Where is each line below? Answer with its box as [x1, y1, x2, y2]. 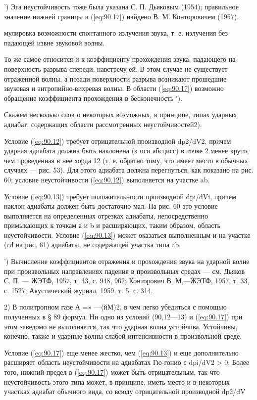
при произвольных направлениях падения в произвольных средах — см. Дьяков [4, 266, 245, 276]
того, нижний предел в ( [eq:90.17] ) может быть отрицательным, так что [4, 367, 220, 377]
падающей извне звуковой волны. [4, 37, 105, 47]
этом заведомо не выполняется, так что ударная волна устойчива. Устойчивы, [4, 321, 238, 331]
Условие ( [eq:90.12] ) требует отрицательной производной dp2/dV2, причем [4, 135, 231, 146]
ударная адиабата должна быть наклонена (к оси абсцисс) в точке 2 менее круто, [4, 145, 249, 156]
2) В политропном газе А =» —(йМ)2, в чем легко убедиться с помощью [4, 302, 227, 312]
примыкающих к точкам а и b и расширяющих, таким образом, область [4, 220, 220, 230]
